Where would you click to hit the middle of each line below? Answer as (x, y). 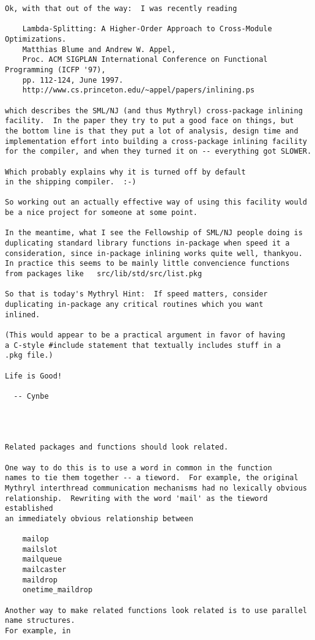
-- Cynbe (31, 396)
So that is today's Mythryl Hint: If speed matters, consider (136, 294)
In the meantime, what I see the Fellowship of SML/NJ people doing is (154, 233)
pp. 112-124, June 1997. (73, 80)
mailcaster (44, 570)
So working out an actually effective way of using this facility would (156, 202)
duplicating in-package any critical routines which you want (134, 305)
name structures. (40, 621)
